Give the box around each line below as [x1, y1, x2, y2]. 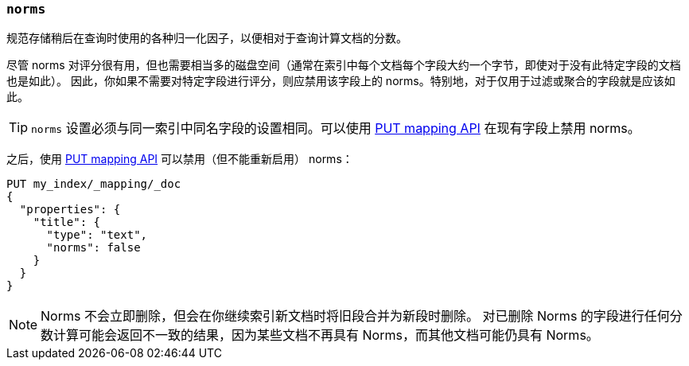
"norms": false [46, 241, 141, 255]
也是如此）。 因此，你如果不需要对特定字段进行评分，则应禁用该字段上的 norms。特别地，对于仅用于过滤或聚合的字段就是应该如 [6, 74, 675, 88]
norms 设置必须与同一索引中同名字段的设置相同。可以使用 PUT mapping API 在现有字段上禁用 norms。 [31, 120, 640, 137]
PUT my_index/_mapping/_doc [6, 177, 181, 191]
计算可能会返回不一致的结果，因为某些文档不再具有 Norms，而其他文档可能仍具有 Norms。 [53, 327, 599, 344]
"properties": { [19, 203, 121, 216]
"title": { [33, 216, 101, 229]
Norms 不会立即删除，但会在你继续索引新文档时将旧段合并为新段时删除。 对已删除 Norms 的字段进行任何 [41, 308, 670, 325]
